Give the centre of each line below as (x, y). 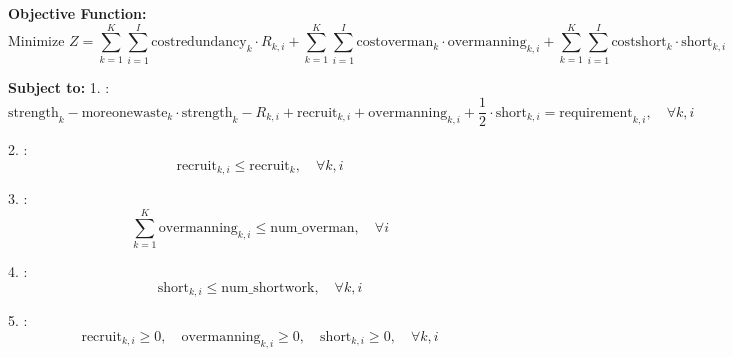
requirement (596, 112)
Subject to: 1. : (59, 86)
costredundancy (199, 42)
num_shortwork (268, 287)
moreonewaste (124, 112)
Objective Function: (77, 13)
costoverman (395, 42)
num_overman (312, 227)
